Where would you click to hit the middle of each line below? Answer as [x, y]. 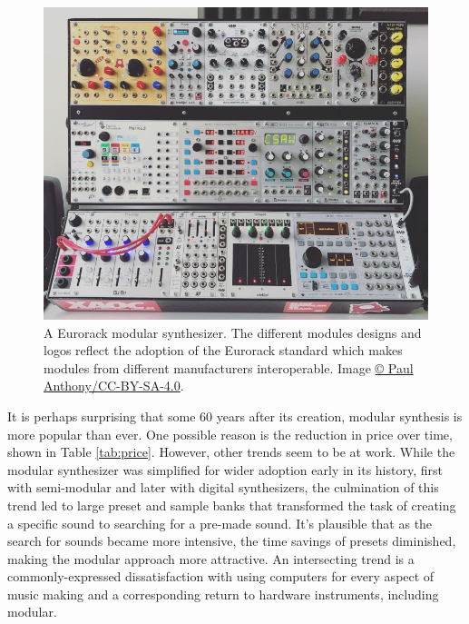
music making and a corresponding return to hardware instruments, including [223, 594]
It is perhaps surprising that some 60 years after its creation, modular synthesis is [235, 416]
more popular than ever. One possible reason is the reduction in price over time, [230, 434]
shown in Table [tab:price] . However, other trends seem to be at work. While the [231, 452]
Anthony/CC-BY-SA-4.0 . [114, 386]
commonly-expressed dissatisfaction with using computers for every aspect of [221, 576]
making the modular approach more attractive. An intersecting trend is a [211, 558]
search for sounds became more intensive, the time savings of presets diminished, [232, 541]
